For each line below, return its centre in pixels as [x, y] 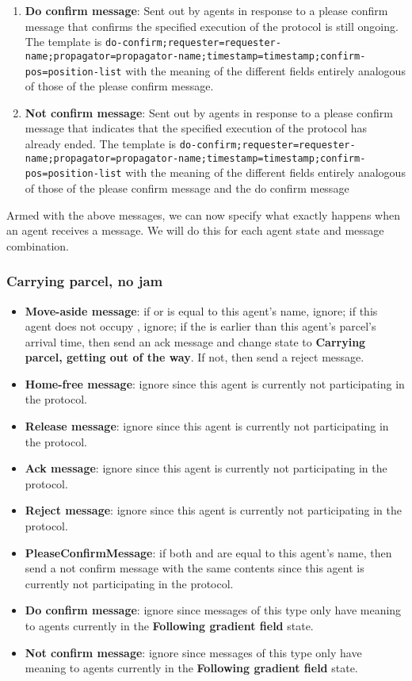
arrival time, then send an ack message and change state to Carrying [195, 341]
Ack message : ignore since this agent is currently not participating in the [206, 468]
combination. [38, 245]
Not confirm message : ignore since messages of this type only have [193, 652]
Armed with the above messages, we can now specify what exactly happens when [203, 214]
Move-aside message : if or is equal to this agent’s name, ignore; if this [201, 310]
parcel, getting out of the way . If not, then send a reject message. [195, 357]
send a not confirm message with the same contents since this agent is [195, 568]
